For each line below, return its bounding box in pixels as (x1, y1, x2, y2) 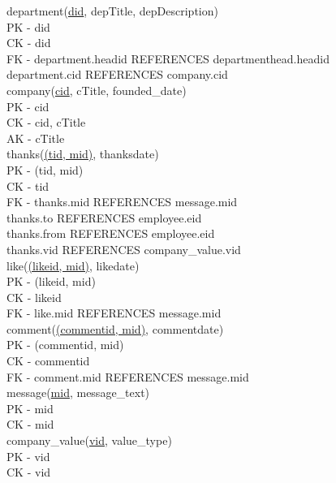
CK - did (6, 34, 51, 51)
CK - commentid (6, 352, 90, 369)
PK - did (6, 18, 50, 35)
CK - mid (6, 416, 54, 433)
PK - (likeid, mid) (6, 273, 96, 290)
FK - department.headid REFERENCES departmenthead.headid (6, 50, 330, 67)
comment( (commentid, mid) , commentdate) (6, 320, 224, 337)
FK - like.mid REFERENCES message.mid (6, 304, 222, 321)
